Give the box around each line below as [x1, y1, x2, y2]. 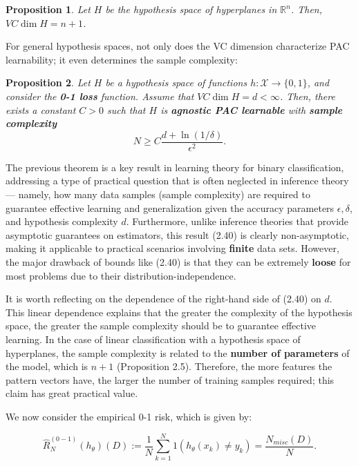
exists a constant [6, 102, 76, 117]
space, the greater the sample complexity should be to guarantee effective [6, 318, 317, 333]
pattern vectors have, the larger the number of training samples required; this [6, 372, 335, 387]
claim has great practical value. [6, 386, 138, 400]
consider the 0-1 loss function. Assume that [6, 88, 194, 103]
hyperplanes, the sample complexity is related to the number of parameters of [6, 345, 350, 360]
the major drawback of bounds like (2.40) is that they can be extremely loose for [6, 254, 351, 269]
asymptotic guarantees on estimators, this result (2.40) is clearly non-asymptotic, [6, 227, 349, 242]
